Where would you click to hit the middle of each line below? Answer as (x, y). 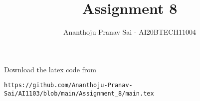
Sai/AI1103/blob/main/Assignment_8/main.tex (79, 93)
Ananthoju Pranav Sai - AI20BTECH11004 (130, 32)
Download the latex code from (50, 69)
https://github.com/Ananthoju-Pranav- (68, 85)
